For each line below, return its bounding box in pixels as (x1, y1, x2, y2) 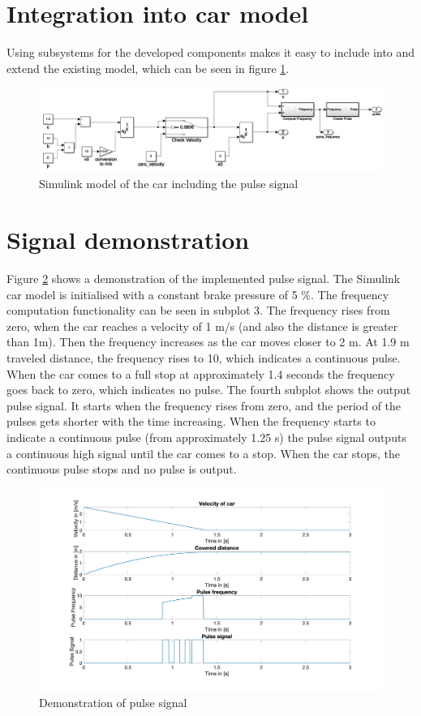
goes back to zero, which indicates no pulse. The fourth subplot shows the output (6, 381, 411, 398)
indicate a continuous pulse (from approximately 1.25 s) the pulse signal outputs (6, 428, 406, 445)
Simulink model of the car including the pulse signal (39, 175, 299, 192)
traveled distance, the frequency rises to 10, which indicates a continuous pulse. (6, 349, 401, 366)
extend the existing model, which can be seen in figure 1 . (6, 59, 290, 76)
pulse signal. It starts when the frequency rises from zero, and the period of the (6, 397, 402, 414)
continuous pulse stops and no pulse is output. (6, 461, 237, 478)
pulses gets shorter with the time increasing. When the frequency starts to (6, 413, 376, 430)
